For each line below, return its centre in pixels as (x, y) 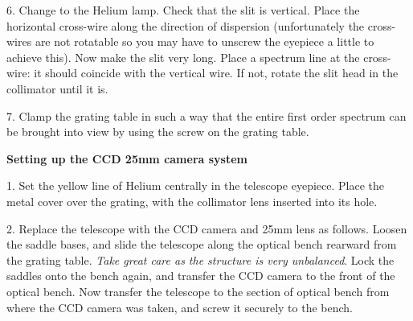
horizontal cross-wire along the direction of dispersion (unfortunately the (186, 25)
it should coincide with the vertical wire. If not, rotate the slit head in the (216, 73)
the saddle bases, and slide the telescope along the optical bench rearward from (202, 244)
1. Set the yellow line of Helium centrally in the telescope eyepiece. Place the (196, 185)
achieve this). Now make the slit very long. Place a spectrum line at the (183, 57)
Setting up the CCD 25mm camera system (127, 158)
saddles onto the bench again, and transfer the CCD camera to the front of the (201, 276)
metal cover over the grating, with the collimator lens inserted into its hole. (192, 201)
